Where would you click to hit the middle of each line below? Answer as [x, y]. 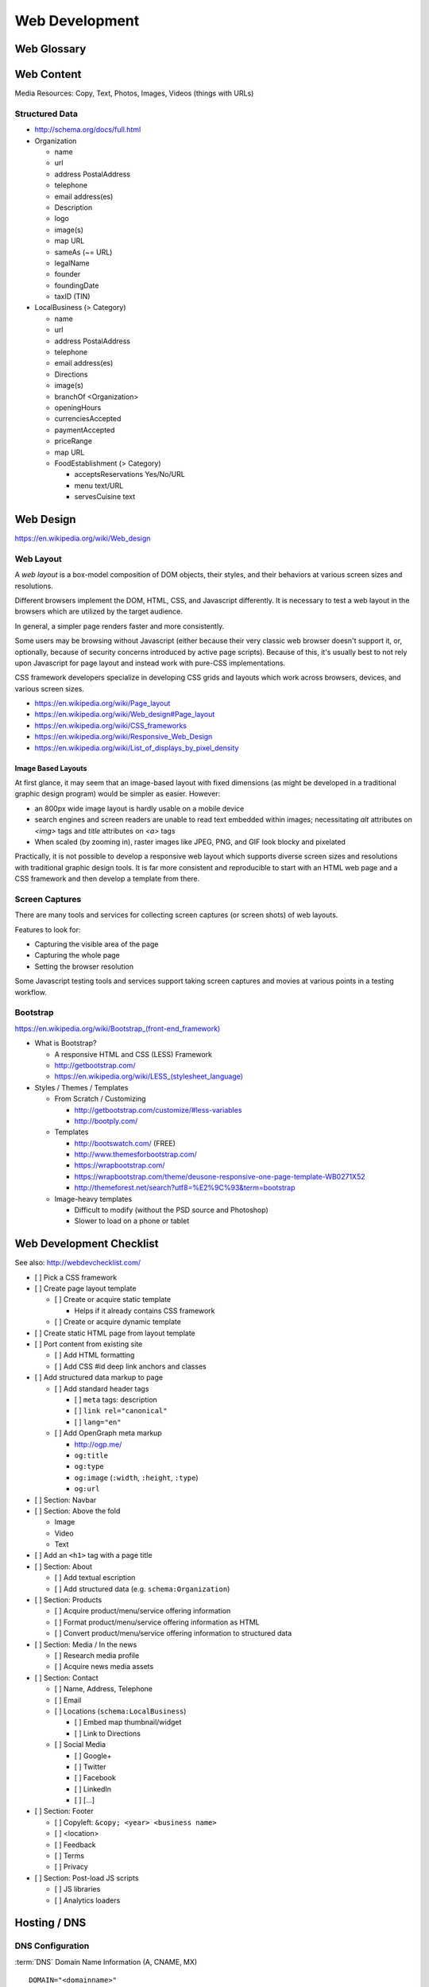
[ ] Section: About [64, 1567]
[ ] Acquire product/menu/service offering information [143, 1611]
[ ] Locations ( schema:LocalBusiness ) [120, 1711]
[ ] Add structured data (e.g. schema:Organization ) [142, 1589]
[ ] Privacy [71, 1867]
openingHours [78, 407]
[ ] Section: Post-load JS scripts [87, 1878]
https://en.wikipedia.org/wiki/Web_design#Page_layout [125, 715]
